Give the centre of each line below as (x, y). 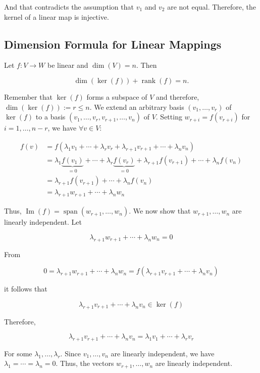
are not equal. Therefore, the (212, 7)
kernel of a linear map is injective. (57, 16)
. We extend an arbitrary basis (137, 107)
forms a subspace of (117, 96)
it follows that (26, 289)
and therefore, (177, 96)
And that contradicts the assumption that (69, 7)
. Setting (169, 117)
